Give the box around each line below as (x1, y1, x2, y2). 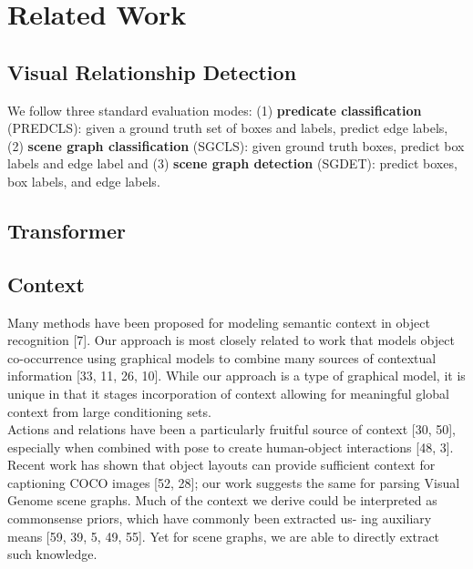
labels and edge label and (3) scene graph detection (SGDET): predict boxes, (7, 154, 458, 173)
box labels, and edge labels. (7, 171, 160, 190)
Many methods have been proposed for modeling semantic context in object (7, 312, 430, 331)
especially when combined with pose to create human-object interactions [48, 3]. (7, 437, 454, 456)
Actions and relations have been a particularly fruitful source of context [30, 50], (7, 420, 457, 439)
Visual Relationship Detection (7, 57, 297, 86)
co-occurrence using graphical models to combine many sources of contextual (7, 348, 437, 367)
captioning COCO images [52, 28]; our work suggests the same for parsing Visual (7, 472, 460, 492)
